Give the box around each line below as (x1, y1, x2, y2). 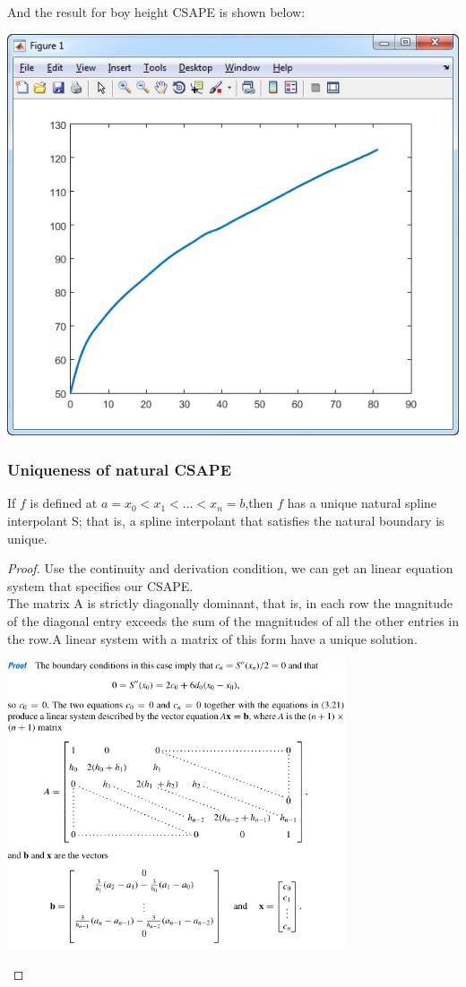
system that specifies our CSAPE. (7, 576, 194, 595)
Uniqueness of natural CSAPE (7, 459, 232, 481)
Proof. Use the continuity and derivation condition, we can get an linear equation (7, 559, 453, 578)
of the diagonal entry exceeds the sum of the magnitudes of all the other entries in (7, 611, 460, 630)
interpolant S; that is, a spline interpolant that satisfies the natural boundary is (7, 511, 444, 529)
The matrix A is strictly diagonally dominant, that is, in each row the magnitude (7, 594, 453, 613)
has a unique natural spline (287, 493, 437, 512)
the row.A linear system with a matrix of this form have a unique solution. (7, 629, 418, 648)
